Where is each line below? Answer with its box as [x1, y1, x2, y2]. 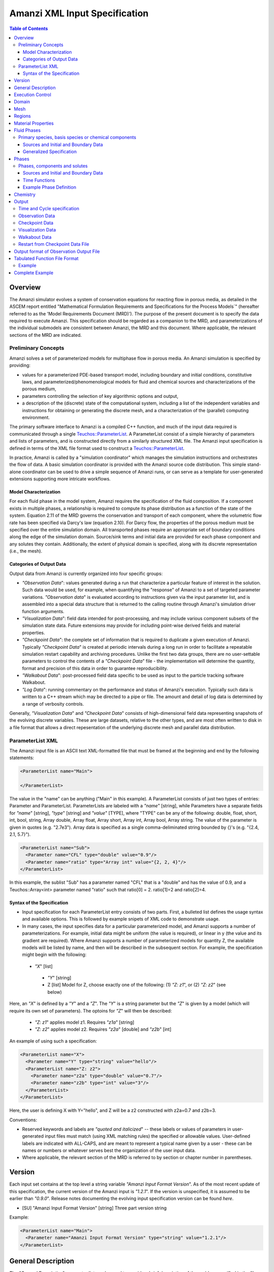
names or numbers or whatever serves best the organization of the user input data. [22, 1147, 196, 1153]
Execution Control [14, 92, 52, 98]
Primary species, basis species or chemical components [18, 134, 136, 140]
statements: [9, 755, 35, 761]
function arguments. [22, 608, 64, 614]
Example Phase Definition [23, 184, 76, 190]
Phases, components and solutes [18, 163, 88, 169]
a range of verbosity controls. [22, 701, 84, 707]
